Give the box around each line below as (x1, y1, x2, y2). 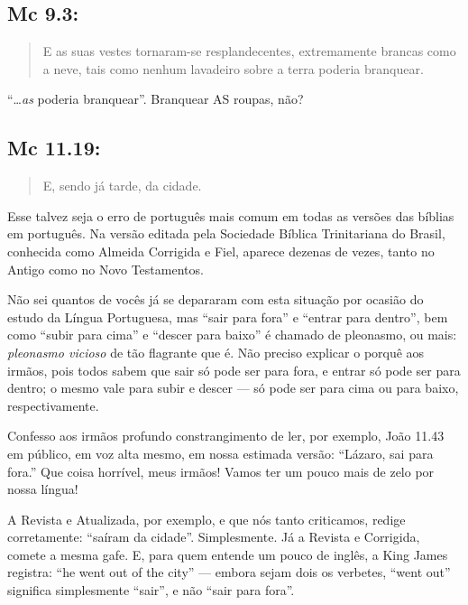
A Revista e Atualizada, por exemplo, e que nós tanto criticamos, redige (7, 509, 406, 528)
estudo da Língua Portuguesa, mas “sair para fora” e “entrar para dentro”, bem (7, 307, 448, 326)
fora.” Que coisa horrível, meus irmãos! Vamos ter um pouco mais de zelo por (7, 461, 435, 480)
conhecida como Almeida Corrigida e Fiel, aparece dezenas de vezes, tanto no (7, 241, 435, 260)
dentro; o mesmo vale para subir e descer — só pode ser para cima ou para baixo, (7, 378, 459, 397)
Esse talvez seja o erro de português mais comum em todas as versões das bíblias (7, 206, 454, 225)
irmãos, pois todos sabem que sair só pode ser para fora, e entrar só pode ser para (7, 360, 461, 379)
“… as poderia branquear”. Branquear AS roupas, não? (7, 89, 304, 108)
